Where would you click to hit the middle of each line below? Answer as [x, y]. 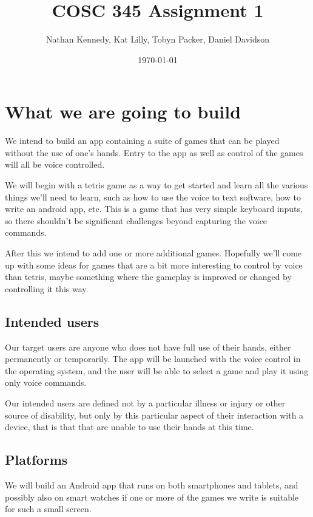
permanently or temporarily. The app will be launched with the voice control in [153, 359]
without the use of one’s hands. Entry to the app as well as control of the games [154, 152]
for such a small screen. [48, 509]
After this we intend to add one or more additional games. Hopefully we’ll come [153, 253]
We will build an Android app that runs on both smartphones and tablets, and [152, 484]
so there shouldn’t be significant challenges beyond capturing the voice [136, 220]
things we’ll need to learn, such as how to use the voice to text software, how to [153, 197]
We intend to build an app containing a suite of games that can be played [142, 141]
